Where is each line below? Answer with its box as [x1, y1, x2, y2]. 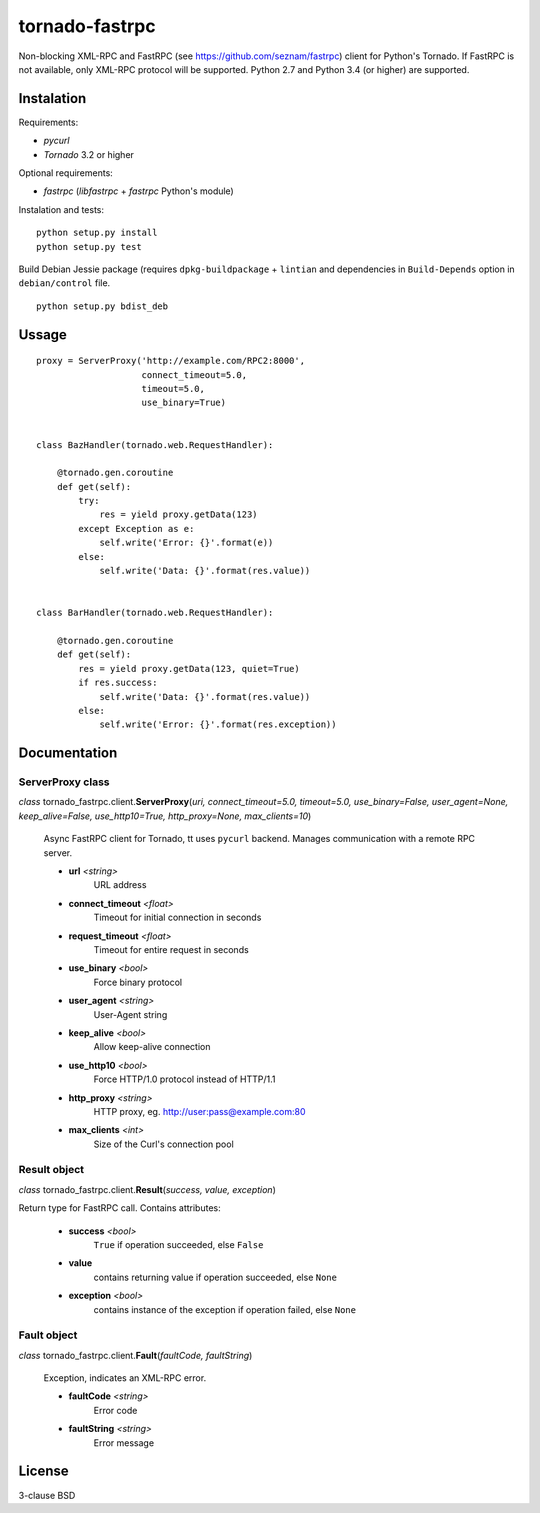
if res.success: [78, 677, 158, 689]
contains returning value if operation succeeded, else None [93, 1271, 337, 1283]
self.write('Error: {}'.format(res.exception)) [99, 719, 337, 730]
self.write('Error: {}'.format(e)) [99, 537, 274, 549]
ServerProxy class [18, 775, 110, 789]
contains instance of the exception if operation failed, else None [93, 1303, 357, 1315]
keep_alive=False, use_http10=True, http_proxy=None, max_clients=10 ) [18, 810, 312, 822]
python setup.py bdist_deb [36, 300, 169, 312]
